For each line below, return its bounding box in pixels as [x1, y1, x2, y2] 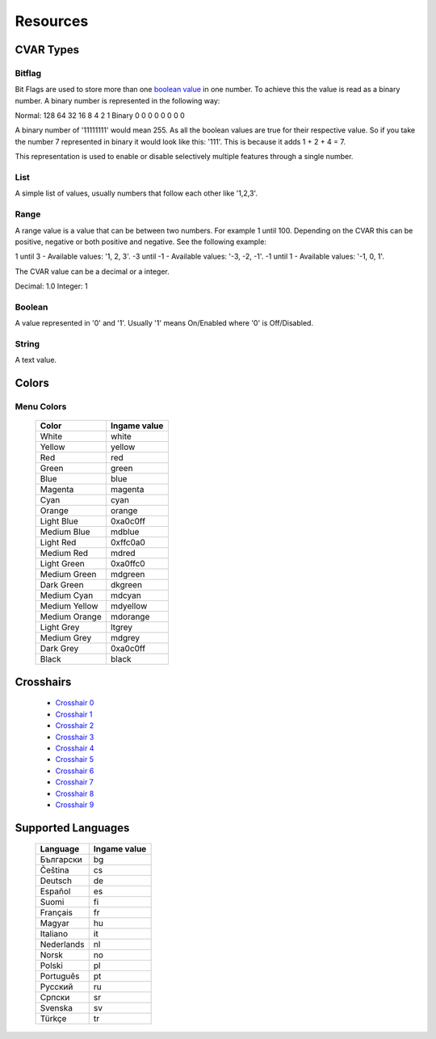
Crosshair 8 [55, 789, 94, 798]
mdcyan [110, 590, 141, 601]
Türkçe [40, 1013, 67, 1024]
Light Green [40, 558, 85, 570]
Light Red [40, 537, 77, 549]
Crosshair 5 [55, 755, 94, 764]
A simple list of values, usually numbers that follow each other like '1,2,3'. [15, 188, 258, 198]
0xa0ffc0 [110, 558, 145, 570]
